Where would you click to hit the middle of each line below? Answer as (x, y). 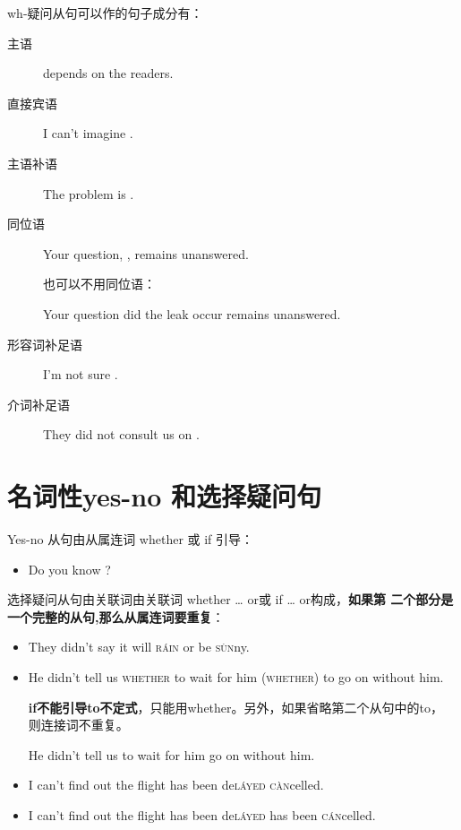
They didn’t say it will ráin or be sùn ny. (139, 647)
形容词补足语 (45, 344)
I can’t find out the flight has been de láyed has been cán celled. (202, 814)
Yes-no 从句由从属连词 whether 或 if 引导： (131, 539)
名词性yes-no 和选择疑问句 (165, 496)
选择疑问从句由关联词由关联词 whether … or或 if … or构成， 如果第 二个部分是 (230, 599)
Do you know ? (69, 569)
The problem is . (89, 193)
